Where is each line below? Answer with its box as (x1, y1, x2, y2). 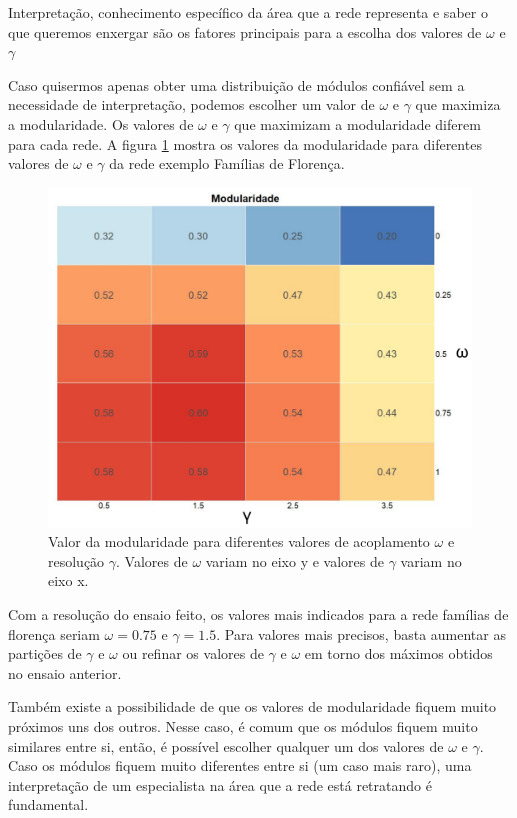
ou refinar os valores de (122, 643, 264, 664)
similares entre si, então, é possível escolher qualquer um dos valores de (8, 735, 444, 756)
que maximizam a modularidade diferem (234, 113, 481, 134)
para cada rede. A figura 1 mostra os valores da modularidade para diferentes (8, 133, 482, 154)
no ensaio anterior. (8, 662, 122, 683)
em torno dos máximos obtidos (304, 643, 493, 664)
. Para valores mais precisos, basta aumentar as (216, 623, 506, 644)
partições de (8, 643, 82, 664)
